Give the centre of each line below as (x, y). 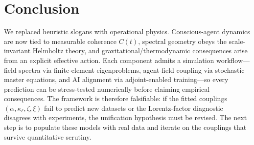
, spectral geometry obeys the (182, 41)
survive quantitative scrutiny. (48, 136)
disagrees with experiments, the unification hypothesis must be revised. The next (126, 117)
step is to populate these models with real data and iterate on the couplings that (125, 127)
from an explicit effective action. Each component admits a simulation (109, 60)
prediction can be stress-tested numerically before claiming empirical (107, 89)
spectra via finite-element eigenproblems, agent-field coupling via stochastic (132, 70)
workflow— (233, 60)
